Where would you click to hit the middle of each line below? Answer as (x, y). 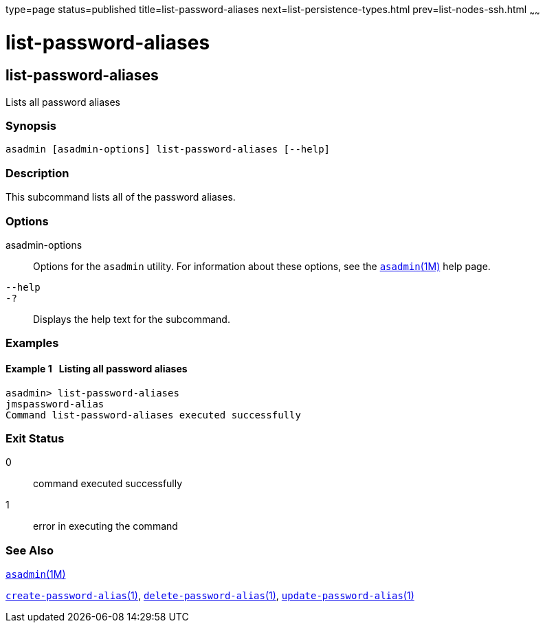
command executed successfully (108, 484)
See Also (30, 550)
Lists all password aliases (63, 102)
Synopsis (31, 126)
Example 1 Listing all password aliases (97, 368)
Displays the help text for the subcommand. (132, 319)
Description (37, 173)
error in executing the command (105, 526)
